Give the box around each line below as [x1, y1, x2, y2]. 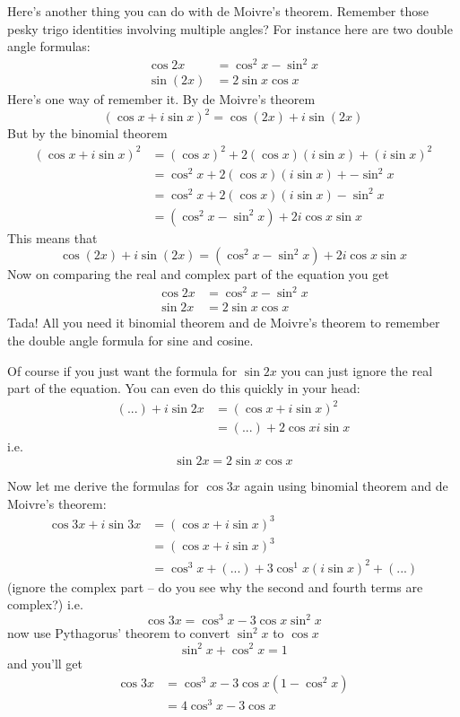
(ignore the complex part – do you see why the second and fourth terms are [7, 577, 423, 596]
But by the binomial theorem [7, 124, 168, 143]
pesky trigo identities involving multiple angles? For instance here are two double [7, 19, 453, 38]
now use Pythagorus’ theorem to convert [7, 624, 230, 643]
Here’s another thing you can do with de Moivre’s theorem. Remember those [7, 2, 429, 20]
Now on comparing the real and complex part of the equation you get [7, 265, 389, 284]
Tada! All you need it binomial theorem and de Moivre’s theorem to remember [7, 313, 440, 332]
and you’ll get [7, 653, 83, 672]
